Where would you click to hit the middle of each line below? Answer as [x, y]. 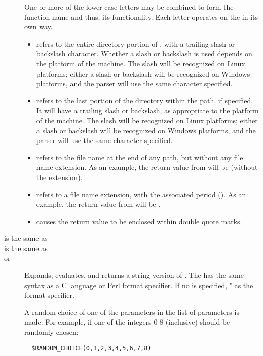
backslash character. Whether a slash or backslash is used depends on [144, 54]
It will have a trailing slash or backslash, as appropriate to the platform [147, 110]
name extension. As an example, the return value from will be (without [147, 167]
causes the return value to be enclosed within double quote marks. [139, 221]
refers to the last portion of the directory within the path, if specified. [145, 100]
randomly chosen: [51, 332]
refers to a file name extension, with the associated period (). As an [141, 194]
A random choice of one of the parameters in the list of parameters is [132, 312]
